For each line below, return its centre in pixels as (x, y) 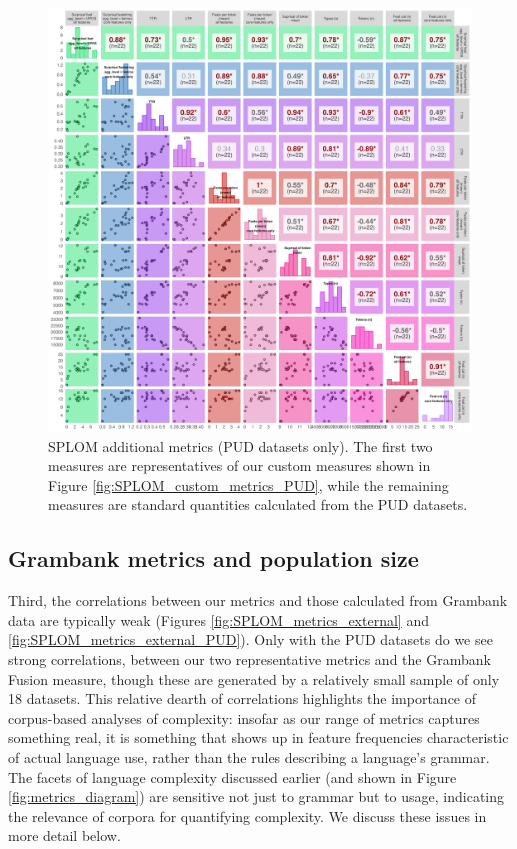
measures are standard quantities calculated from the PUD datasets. (258, 504)
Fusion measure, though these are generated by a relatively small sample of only (254, 678)
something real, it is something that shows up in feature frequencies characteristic (258, 737)
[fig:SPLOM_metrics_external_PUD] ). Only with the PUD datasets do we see (250, 639)
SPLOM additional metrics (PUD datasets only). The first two (240, 445)
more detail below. (64, 835)
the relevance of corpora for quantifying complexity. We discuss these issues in (247, 815)
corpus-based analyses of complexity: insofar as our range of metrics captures (244, 717)
